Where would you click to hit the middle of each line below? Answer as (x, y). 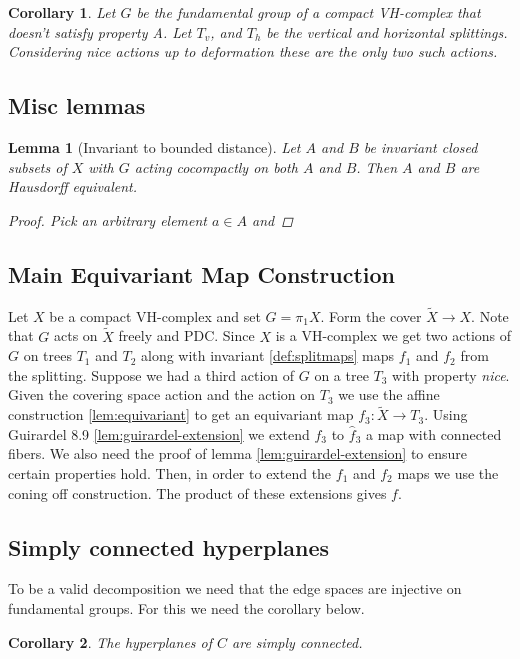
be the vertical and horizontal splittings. (387, 31)
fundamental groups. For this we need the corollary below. (186, 607)
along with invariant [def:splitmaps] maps (267, 355)
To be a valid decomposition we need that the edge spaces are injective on (235, 588)
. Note (490, 315)
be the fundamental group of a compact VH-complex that (308, 12)
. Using (446, 414)
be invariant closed (420, 146)
